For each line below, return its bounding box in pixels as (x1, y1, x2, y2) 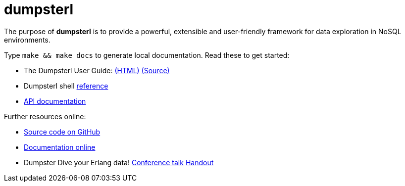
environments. (4, 35, 51, 44)
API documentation (24, 96, 86, 105)
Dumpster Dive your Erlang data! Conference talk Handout (24, 158, 214, 167)
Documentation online (24, 142, 96, 151)
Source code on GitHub (24, 127, 101, 136)
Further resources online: (4, 112, 86, 121)
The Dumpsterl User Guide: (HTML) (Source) (24, 66, 170, 75)
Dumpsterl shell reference (24, 81, 108, 90)
